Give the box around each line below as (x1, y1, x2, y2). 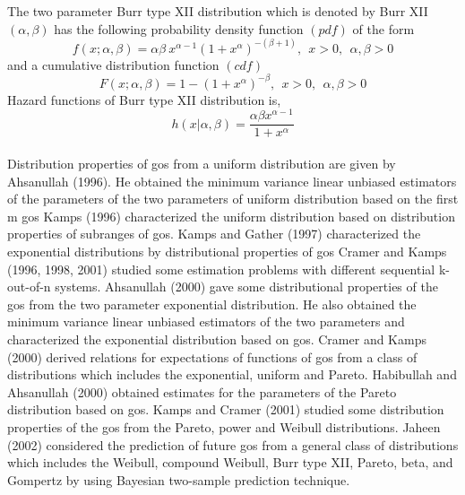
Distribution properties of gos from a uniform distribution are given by (7, 154, 396, 173)
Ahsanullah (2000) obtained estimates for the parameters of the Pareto (7, 382, 397, 401)
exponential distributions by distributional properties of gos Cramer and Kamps (7, 242, 447, 261)
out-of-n (7, 277, 51, 296)
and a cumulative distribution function (7, 55, 220, 74)
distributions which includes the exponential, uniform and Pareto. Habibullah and (7, 365, 457, 384)
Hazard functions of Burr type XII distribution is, (7, 90, 281, 109)
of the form (352, 19, 415, 38)
